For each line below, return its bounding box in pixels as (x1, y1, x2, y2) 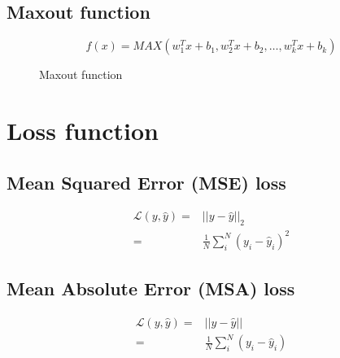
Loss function (7, 113, 159, 146)
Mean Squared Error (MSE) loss (7, 169, 286, 194)
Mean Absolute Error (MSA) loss (7, 276, 295, 301)
